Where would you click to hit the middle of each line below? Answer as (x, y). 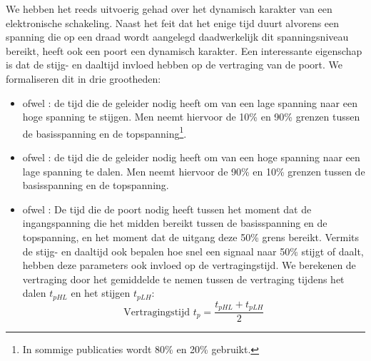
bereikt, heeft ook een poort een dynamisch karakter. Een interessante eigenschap (184, 50)
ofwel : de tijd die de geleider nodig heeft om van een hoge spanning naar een (191, 157)
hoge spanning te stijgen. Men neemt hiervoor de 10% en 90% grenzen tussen (191, 117)
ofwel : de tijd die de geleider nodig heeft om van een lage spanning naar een (190, 102)
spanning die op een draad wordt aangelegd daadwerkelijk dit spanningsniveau (177, 37)
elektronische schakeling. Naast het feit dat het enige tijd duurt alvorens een (173, 22)
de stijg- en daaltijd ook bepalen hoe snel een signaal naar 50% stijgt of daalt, (193, 251)
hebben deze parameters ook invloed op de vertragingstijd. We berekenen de (189, 265)
